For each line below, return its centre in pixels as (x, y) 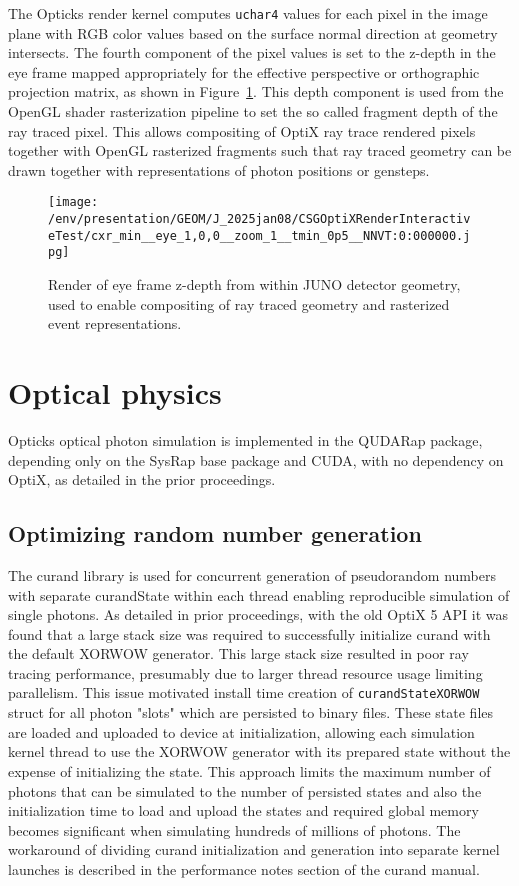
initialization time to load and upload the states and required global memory (243, 810)
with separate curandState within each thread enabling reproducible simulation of (259, 594)
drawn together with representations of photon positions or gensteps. (219, 169)
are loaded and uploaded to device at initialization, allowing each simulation (241, 731)
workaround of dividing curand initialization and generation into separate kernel (254, 849)
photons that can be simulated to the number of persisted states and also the (245, 790)
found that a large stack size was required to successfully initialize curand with (249, 633)
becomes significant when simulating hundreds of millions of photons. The (234, 829)
